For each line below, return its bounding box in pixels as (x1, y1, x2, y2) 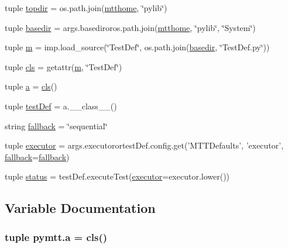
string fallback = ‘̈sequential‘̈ (5, 119, 108, 132)
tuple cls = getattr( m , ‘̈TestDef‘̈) (5, 60, 122, 73)
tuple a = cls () (5, 80, 57, 92)
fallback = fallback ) (5, 150, 70, 163)
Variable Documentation (5, 199, 156, 217)
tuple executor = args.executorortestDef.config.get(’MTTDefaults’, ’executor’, (5, 139, 284, 151)
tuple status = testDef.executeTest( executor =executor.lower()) (5, 170, 230, 182)
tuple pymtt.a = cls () (5, 229, 108, 244)
